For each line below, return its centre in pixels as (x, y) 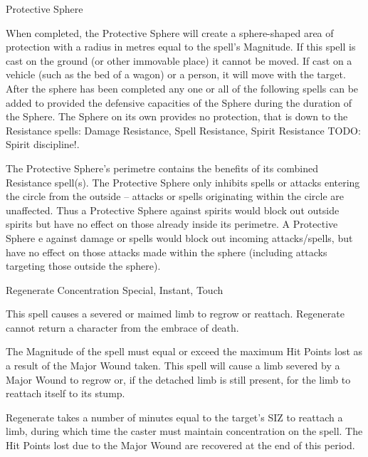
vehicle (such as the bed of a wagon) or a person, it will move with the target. (176, 74)
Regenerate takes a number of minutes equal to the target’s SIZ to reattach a (174, 417)
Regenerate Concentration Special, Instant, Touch (115, 289)
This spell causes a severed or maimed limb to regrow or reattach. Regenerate (175, 314)
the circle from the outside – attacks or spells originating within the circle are (175, 196)
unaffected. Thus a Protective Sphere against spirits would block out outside (173, 210)
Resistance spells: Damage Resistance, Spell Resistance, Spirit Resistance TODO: (183, 130)
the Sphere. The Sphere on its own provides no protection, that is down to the (177, 116)
